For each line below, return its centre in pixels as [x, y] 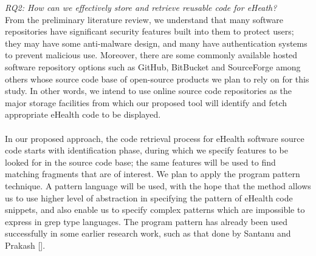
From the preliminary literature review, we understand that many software [144, 19]
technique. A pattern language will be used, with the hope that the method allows [158, 185]
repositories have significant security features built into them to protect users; [149, 31]
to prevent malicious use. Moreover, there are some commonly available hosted [151, 55]
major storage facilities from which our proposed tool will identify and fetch [146, 102]
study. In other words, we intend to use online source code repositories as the [149, 91]
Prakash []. [25, 245]
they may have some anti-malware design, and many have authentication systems [156, 43]
